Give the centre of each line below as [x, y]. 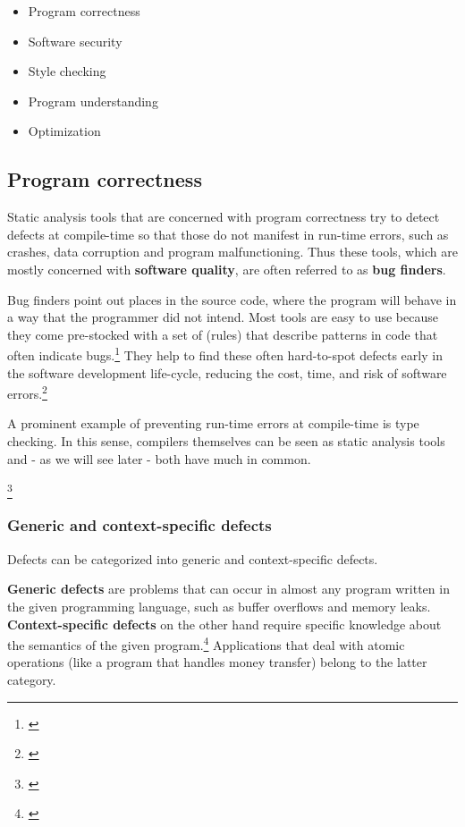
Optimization [64, 131]
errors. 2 [27, 392]
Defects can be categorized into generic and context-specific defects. [193, 558]
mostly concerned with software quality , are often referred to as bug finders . [227, 269]
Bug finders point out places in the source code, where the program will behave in [232, 299]
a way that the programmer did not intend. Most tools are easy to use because [223, 317]
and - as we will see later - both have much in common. [159, 458]
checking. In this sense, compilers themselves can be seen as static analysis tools [226, 441]
